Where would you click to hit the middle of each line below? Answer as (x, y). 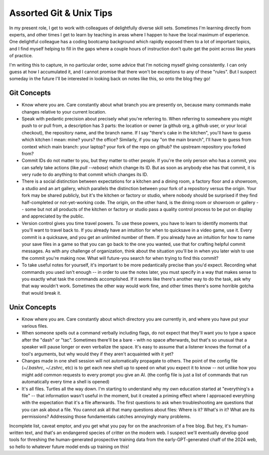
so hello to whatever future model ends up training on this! (69, 447)
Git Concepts (30, 93)
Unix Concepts (33, 307)
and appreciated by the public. (53, 216)
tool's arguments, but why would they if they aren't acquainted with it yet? (98, 354)
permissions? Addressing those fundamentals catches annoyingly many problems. (106, 417)
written (16, 433)
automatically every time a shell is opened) (66, 382)
